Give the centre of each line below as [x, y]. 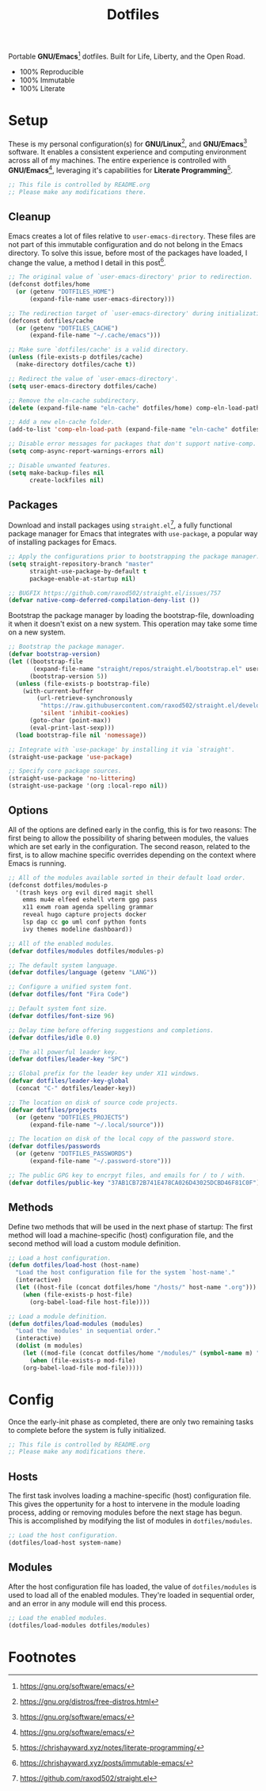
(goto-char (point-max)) [70, 721]
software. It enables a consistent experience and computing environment [127, 152]
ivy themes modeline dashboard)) [78, 929]
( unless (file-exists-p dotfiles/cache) [76, 357]
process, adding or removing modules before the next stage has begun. [125, 1513]
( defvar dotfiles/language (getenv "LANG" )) [83, 973]
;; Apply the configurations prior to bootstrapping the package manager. [134, 557]
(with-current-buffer [58, 691]
